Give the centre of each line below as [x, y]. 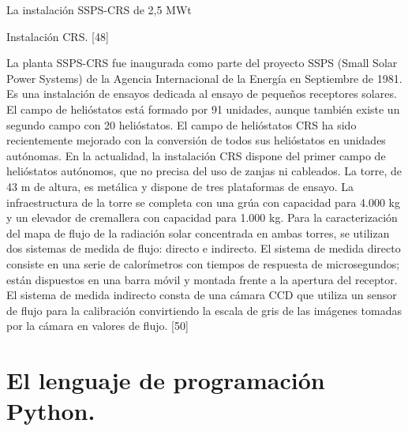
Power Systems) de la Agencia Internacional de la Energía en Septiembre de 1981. [204, 78]
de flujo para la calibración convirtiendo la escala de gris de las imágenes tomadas [204, 310]
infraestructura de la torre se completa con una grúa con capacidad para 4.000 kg [203, 202]
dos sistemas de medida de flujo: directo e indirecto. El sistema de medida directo [204, 248]
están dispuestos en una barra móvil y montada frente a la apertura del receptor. [202, 279]
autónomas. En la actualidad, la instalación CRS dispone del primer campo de [196, 155]
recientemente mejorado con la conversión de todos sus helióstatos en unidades [196, 140]
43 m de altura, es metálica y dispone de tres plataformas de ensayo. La [180, 186]
